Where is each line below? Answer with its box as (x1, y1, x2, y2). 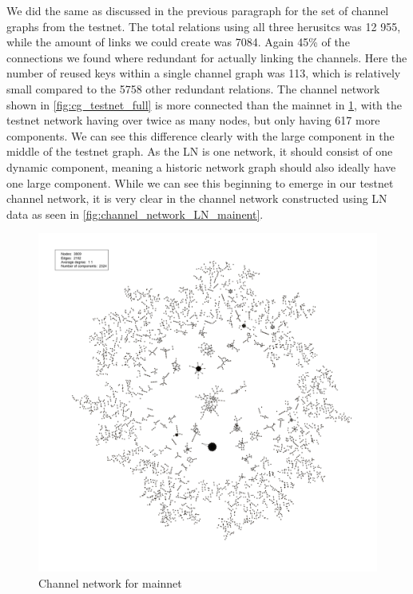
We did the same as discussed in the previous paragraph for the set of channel (6, 2, 389, 18)
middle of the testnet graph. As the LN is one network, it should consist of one (6, 143, 393, 160)
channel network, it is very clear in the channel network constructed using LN (6, 190, 387, 207)
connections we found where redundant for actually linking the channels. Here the (6, 49, 407, 65)
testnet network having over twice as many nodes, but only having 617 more (6, 112, 380, 129)
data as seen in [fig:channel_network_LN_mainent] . (6, 205, 264, 222)
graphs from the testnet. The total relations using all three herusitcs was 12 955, (6, 18, 401, 34)
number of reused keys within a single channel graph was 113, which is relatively (6, 65, 401, 81)
